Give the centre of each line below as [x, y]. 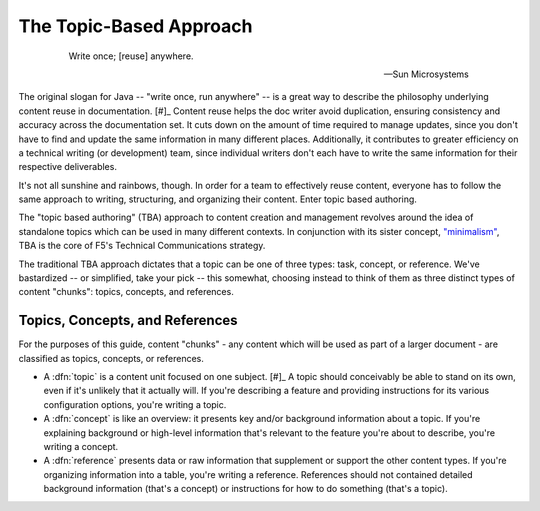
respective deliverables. [67, 167]
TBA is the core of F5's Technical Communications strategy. [142, 246]
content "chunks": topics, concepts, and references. [126, 292]
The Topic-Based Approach [135, 26]
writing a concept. [81, 447]
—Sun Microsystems [426, 74]
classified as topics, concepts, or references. [111, 358]
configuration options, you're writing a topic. [135, 404]
